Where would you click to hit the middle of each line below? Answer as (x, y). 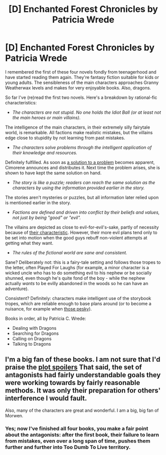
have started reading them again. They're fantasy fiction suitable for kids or (82, 77)
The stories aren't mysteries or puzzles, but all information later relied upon (82, 197)
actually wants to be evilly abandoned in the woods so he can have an (77, 283)
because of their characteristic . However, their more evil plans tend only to (81, 232)
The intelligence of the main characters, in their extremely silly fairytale (78, 127)
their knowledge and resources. (45, 152)
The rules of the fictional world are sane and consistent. (70, 252)
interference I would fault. (46, 398)
